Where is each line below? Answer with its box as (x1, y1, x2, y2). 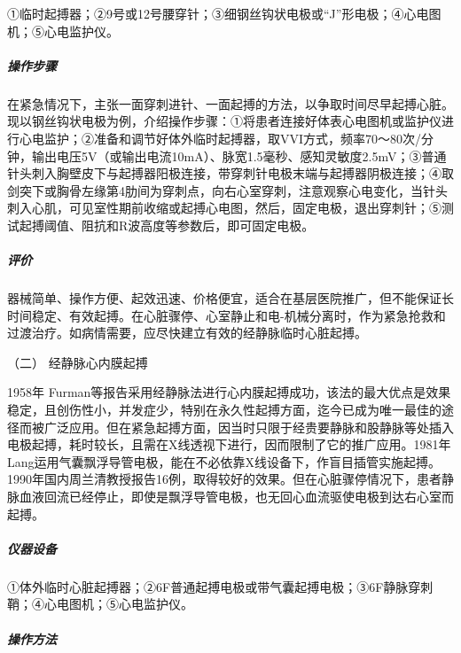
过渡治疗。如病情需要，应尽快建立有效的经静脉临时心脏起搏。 (7, 323, 367, 342)
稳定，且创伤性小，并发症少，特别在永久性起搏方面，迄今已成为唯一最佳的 (7, 400, 441, 419)
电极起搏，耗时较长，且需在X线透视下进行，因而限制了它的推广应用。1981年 (7, 435, 451, 454)
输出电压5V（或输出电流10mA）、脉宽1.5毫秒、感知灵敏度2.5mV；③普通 (31, 146, 447, 165)
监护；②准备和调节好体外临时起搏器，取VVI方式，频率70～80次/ (43, 128, 422, 147)
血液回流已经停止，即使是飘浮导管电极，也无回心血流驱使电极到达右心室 (19, 487, 441, 505)
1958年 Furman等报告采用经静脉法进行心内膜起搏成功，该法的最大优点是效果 (7, 383, 451, 401)
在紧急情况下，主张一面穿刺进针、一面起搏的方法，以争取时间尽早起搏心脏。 (7, 94, 454, 113)
